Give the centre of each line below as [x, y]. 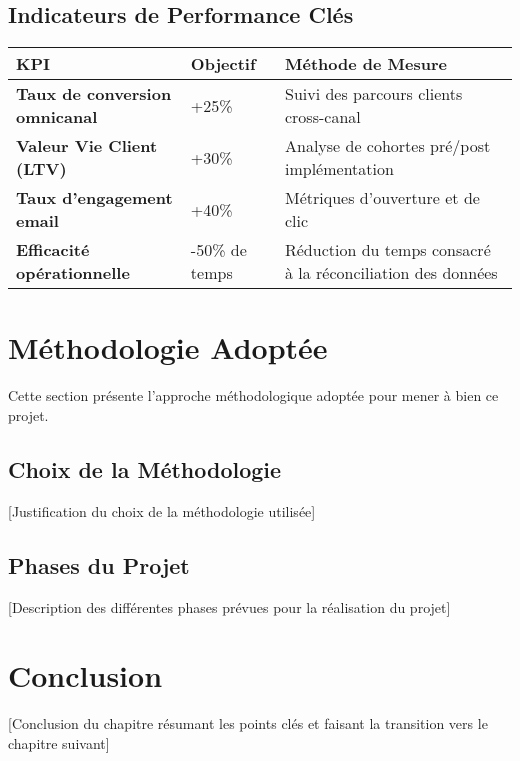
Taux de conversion [94, 94]
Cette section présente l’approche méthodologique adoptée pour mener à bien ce [253, 395]
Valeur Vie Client [87, 146]
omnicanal [57, 117]
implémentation [339, 169]
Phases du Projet [99, 564]
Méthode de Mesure [365, 64]
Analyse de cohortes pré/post [387, 146]
